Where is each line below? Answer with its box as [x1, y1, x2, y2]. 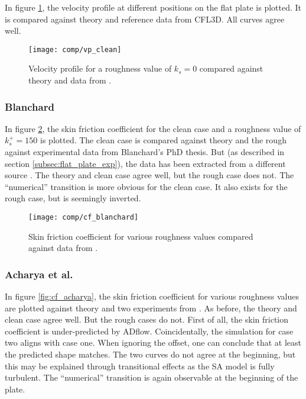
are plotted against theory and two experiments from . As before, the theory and [5, 301, 297, 314]
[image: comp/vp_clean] [28, 45, 122, 54]
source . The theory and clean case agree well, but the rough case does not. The [5, 169, 294, 181]
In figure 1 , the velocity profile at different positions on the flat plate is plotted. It [5, 1, 302, 13]
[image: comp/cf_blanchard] [28, 213, 139, 221]
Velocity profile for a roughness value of [28, 62, 172, 75]
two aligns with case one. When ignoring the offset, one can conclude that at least [5, 336, 301, 349]
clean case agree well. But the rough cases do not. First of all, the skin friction [5, 313, 289, 326]
